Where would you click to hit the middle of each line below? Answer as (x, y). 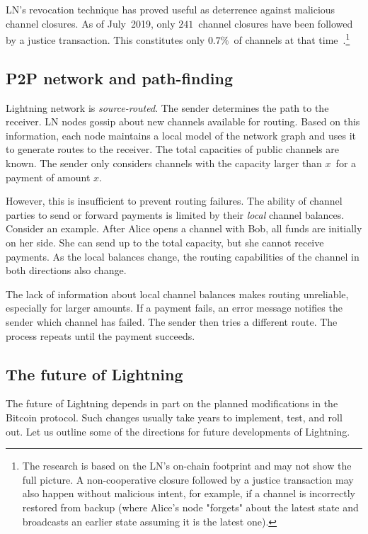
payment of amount (48, 177)
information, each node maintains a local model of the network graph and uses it (181, 135)
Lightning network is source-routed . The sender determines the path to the (167, 107)
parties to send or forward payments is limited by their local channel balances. (175, 214)
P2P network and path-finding (120, 78)
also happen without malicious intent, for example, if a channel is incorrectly (189, 493)
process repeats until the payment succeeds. (100, 335)
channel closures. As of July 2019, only (91, 23)
